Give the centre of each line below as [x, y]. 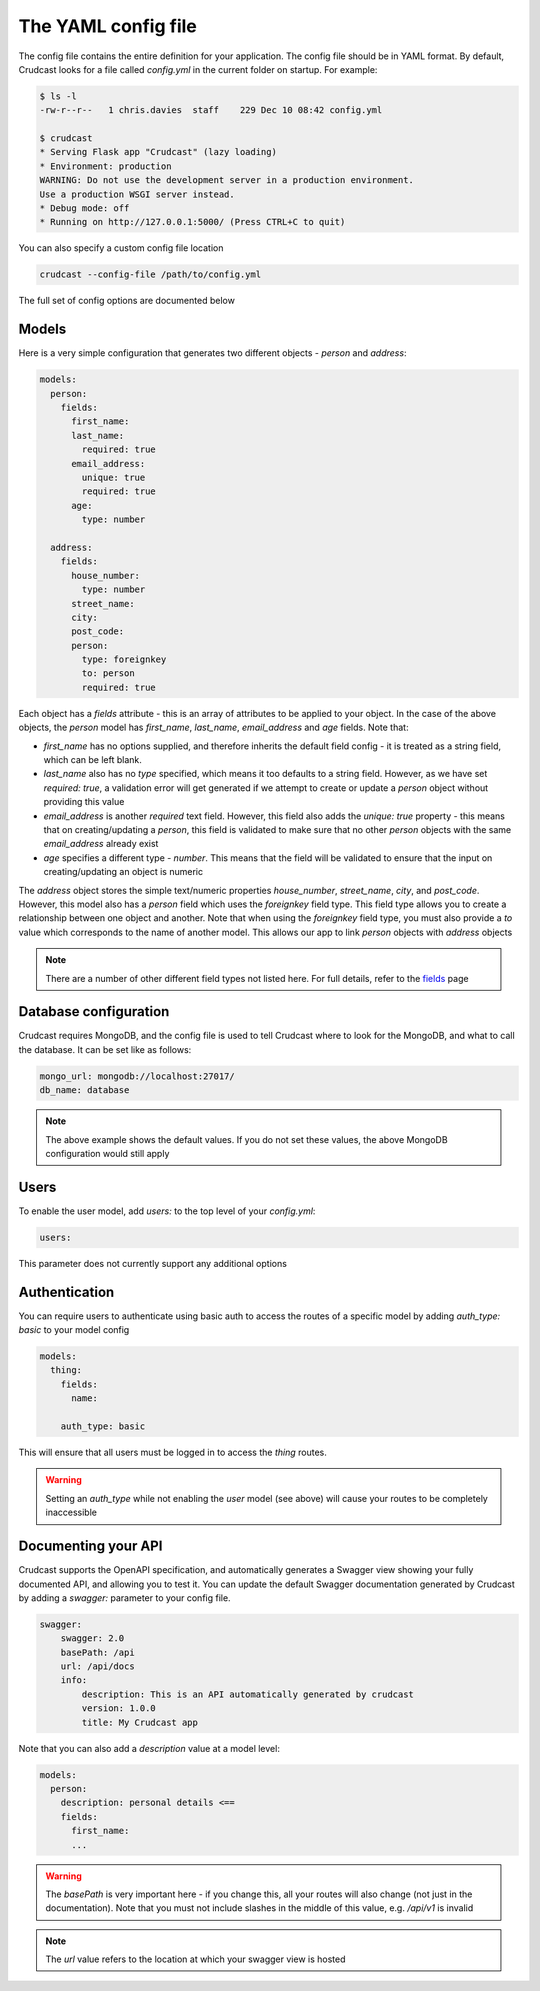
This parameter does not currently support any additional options [152, 1263]
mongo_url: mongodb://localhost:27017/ [137, 1076]
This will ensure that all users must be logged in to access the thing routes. [172, 1452]
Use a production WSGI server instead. [137, 194]
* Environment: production [105, 166]
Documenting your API [90, 1546]
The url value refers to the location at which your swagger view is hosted [195, 1959]
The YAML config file [107, 26]
